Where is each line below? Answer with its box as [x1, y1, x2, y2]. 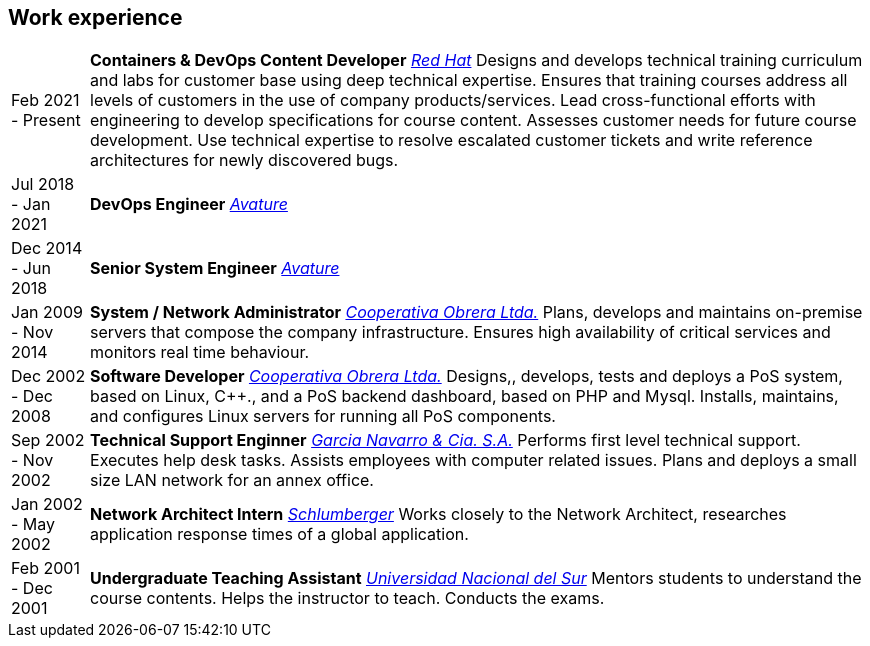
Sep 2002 [11, 430, 85, 451]
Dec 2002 [11, 366, 86, 387]
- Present [11, 110, 81, 131]
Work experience [8, 5, 183, 30]
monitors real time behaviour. [90, 342, 310, 363]
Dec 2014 [11, 238, 83, 259]
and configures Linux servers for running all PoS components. [90, 406, 556, 427]
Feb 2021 [11, 90, 80, 111]
